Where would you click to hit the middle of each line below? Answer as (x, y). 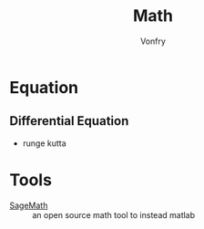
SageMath (29, 205)
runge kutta (44, 143)
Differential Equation (69, 121)
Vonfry (153, 41)
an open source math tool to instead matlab (114, 214)
